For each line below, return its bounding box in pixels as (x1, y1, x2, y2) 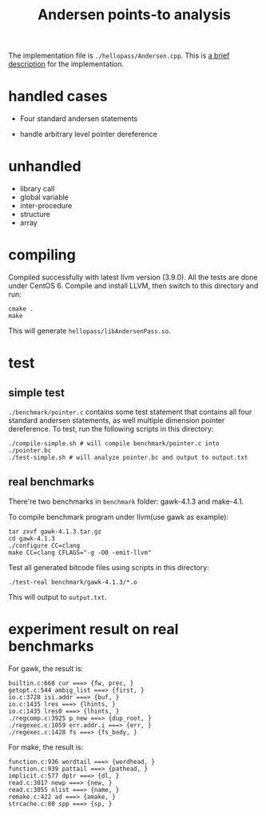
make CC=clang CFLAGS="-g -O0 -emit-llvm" (8, 549, 152, 557)
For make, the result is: (8, 742, 84, 752)
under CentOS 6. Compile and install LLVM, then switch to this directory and (8, 281, 259, 290)
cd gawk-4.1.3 (8, 534, 56, 542)
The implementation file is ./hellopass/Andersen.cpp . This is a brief (8, 50, 230, 61)
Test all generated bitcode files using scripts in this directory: (8, 562, 209, 572)
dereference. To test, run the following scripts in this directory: (8, 424, 214, 433)
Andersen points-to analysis (37, 6, 232, 24)
